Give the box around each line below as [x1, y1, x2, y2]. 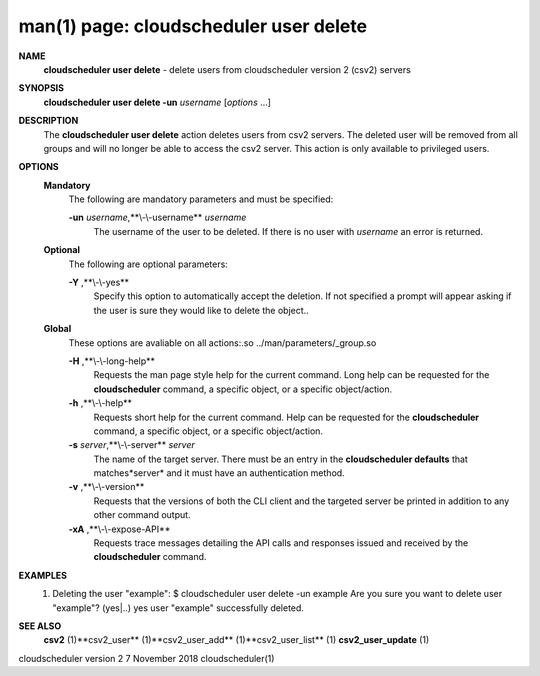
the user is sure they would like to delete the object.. [93, 304, 309, 316]
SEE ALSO [18, 620, 62, 632]
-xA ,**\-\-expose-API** [68, 523, 171, 535]
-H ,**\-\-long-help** [68, 355, 155, 367]
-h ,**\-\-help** [68, 397, 133, 409]
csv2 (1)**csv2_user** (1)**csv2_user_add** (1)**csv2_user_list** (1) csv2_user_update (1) [43, 634, 430, 646]
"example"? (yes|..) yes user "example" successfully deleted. [52, 601, 305, 614]
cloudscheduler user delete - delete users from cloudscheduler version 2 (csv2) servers [43, 63, 412, 75]
